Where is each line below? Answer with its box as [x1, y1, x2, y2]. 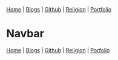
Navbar [6, 27, 44, 41]
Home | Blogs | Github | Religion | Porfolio [6, 46, 110, 53]
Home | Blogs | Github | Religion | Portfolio [6, 6, 112, 13]
